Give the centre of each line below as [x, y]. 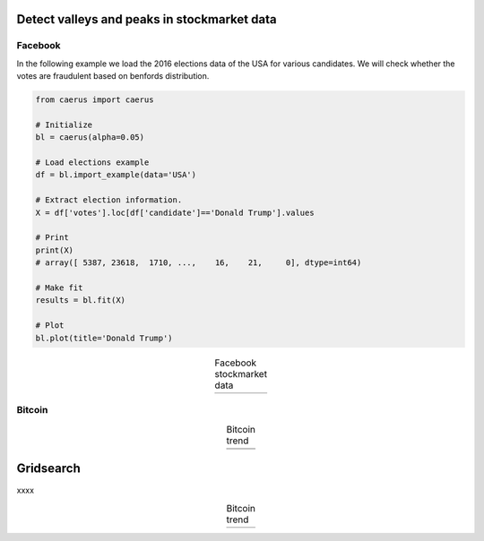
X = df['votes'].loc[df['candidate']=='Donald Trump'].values [175, 212]
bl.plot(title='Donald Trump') [104, 338]
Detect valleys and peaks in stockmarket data [147, 19]
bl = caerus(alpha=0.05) [90, 137]
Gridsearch [48, 469]
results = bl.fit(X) [80, 301]
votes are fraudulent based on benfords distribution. [113, 76]
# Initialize [64, 125]
